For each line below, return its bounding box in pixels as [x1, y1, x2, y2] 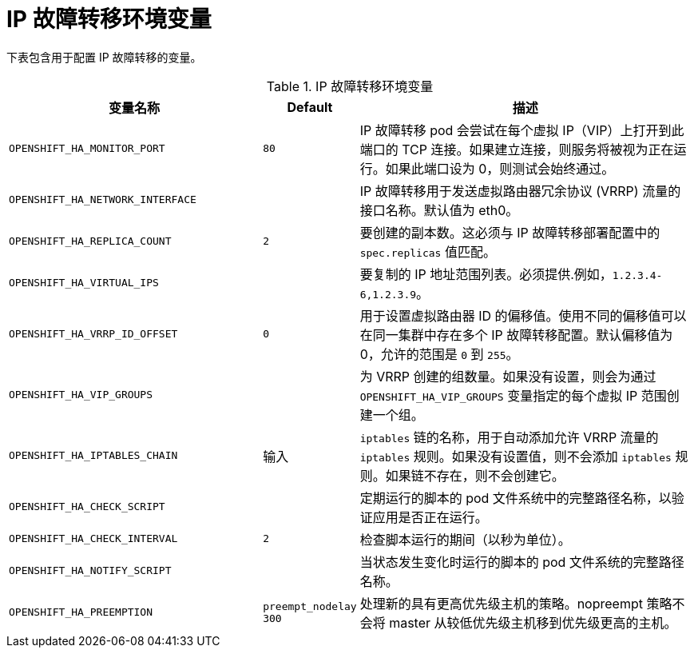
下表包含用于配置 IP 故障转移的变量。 [6, 50, 202, 64]
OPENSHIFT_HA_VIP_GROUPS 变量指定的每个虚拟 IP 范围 [359, 387, 667, 404]
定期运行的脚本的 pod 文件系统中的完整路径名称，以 [359, 489, 672, 506]
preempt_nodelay [263, 600, 357, 612]
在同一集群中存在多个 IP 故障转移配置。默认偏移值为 [359, 326, 673, 343]
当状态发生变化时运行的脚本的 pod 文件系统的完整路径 [359, 553, 684, 570]
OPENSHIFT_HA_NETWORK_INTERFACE [9, 193, 196, 206]
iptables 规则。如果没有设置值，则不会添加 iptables [359, 448, 672, 465]
